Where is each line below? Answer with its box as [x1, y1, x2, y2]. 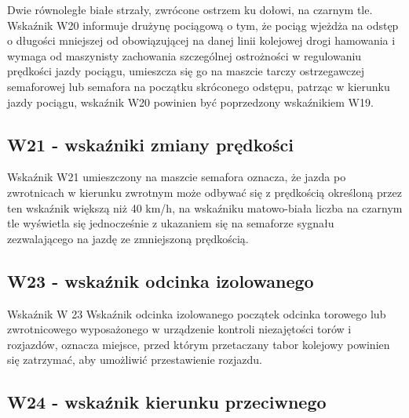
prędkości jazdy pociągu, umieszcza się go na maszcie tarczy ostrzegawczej [7, 63, 365, 79]
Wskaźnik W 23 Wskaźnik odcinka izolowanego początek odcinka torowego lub [7, 305, 386, 322]
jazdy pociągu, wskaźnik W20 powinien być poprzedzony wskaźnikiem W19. [7, 93, 374, 110]
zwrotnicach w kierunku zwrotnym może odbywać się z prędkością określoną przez [7, 184, 402, 200]
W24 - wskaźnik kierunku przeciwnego [7, 390, 327, 414]
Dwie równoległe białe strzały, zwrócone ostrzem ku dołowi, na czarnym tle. [7, 2, 373, 17]
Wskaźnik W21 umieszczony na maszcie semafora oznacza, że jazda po [7, 169, 346, 185]
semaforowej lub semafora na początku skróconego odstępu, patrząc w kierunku [7, 78, 390, 94]
